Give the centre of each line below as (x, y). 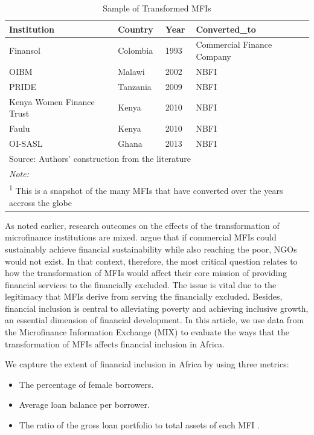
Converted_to (226, 29)
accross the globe (41, 202)
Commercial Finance (234, 44)
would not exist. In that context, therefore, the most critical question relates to (151, 261)
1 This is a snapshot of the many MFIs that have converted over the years (146, 190)
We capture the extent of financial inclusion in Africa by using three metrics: (147, 364)
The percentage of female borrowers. (86, 384)
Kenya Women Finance (52, 101)
